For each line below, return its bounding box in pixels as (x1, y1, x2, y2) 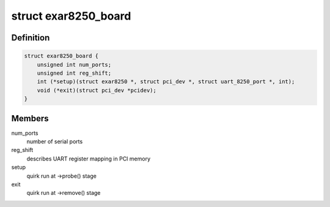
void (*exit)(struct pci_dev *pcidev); (37, 86, 157, 94)
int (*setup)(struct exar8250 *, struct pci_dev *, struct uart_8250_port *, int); (37, 78, 295, 85)
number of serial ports (26, 138, 83, 145)
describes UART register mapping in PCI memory (26, 155, 151, 162)
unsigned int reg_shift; (37, 69, 112, 77)
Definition (11, 32, 50, 43)
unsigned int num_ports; (37, 61, 112, 68)
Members (11, 113, 49, 124)
